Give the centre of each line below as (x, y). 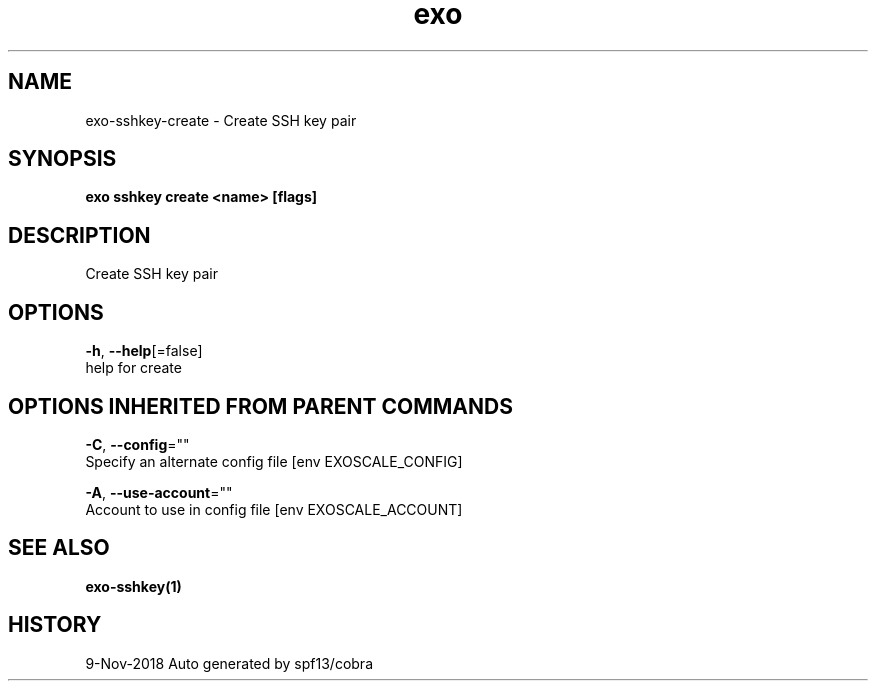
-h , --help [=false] (144, 351)
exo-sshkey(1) (133, 586)
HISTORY (55, 625)
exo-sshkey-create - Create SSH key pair (221, 120)
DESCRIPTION (79, 235)
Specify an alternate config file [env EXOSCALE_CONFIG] (274, 461)
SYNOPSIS (62, 159)
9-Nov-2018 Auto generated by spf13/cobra (229, 663)
